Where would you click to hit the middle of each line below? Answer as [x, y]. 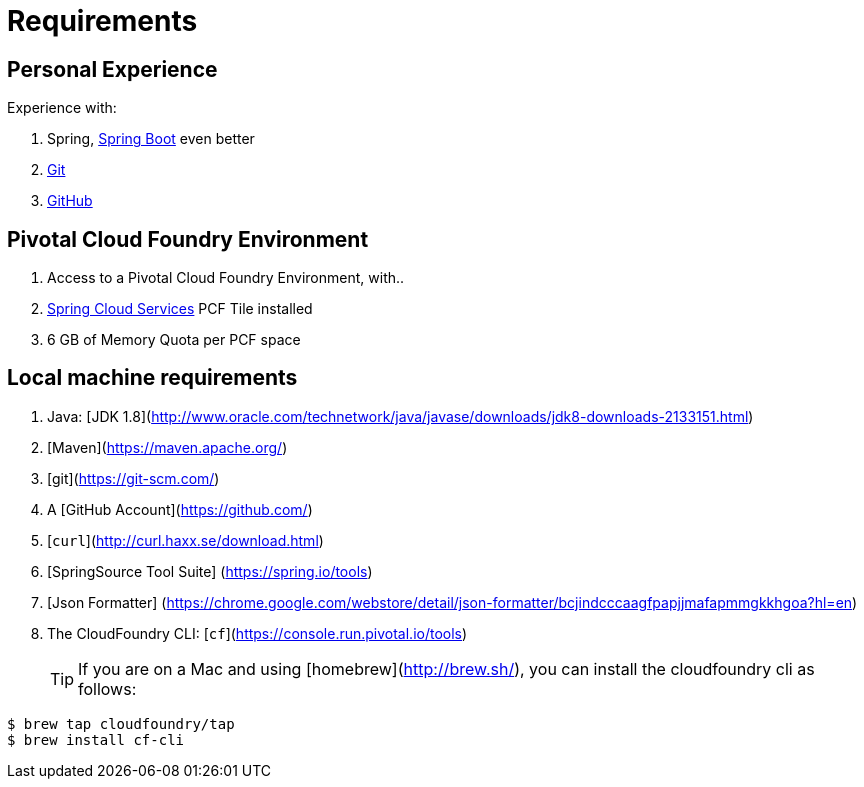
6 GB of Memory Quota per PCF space [174, 340]
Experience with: [62, 108]
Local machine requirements [152, 378]
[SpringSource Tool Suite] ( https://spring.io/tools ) [210, 571]
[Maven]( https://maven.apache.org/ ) [167, 447]
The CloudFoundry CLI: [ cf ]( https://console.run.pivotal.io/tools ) [257, 633]
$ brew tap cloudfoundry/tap [121, 723]
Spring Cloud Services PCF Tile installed [180, 309]
